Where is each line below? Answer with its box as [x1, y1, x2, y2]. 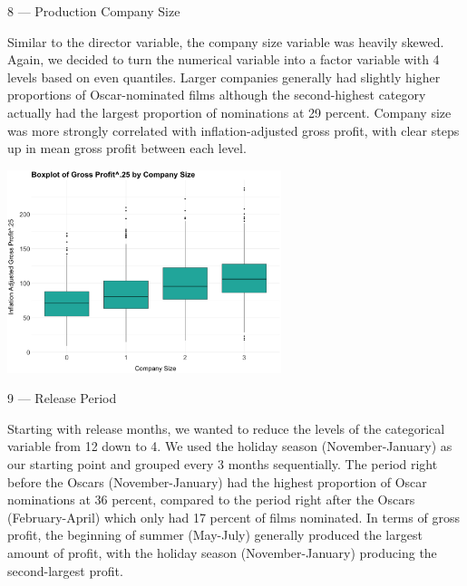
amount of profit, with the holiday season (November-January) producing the [7, 543, 437, 562]
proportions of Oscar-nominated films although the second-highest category [7, 85, 426, 104]
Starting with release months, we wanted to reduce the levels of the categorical [7, 418, 445, 437]
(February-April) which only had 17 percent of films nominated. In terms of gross [7, 507, 460, 526]
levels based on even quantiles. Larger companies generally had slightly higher [7, 67, 441, 86]
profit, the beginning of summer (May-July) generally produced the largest [7, 525, 423, 544]
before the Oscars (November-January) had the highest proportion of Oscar [7, 472, 427, 491]
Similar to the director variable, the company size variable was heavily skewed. [7, 32, 444, 51]
